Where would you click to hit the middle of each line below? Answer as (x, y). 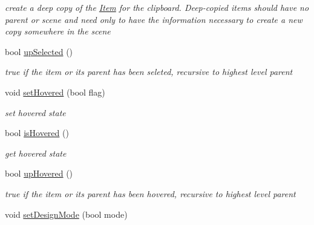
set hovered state (35, 112)
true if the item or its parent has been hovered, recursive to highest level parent (150, 193)
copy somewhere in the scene (58, 31)
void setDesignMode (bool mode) (66, 214)
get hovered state (36, 153)
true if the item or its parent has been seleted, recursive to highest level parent (149, 72)
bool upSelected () (39, 51)
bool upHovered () (39, 173)
